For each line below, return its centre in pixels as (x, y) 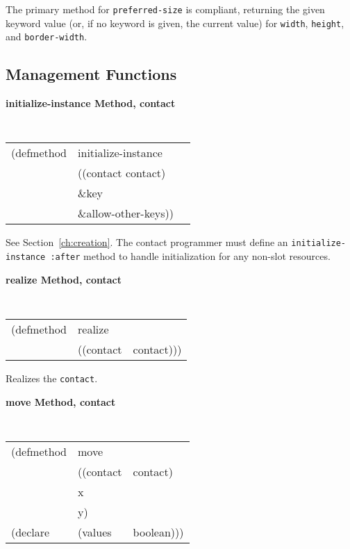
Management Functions (91, 74)
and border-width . (47, 36)
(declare (31, 532)
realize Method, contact (64, 279)
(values (95, 532)
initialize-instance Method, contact (91, 103)
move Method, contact (61, 401)
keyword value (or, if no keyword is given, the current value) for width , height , (175, 23)
